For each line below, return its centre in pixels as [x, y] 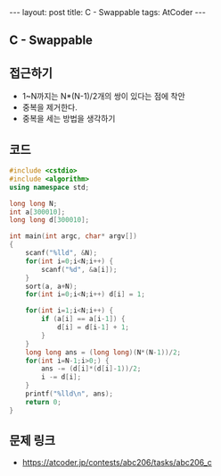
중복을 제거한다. [49, 107]
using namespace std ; [49, 187]
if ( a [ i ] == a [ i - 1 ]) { [83, 319]
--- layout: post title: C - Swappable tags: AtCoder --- [108, 12]
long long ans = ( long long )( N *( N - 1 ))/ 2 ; [103, 352]
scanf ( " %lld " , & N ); [61, 253]
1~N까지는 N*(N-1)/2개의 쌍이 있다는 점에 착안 [103, 97]
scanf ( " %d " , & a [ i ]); [79, 269]
